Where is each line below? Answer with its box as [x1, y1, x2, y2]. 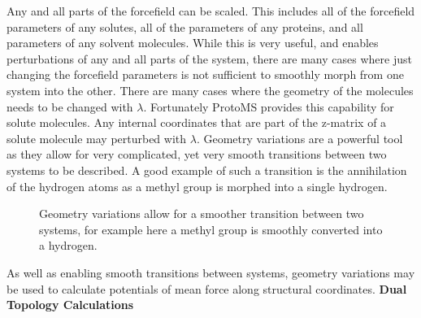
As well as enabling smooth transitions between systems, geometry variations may [7, 264, 415, 281]
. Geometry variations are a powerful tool [196, 129, 403, 146]
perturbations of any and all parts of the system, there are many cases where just [7, 50, 412, 67]
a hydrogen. [39, 237, 98, 254]
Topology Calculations [7, 296, 134, 313]
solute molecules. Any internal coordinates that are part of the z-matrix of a [7, 114, 387, 131]
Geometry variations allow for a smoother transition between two [39, 205, 364, 222]
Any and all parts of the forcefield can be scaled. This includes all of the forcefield [7, 2, 415, 19]
